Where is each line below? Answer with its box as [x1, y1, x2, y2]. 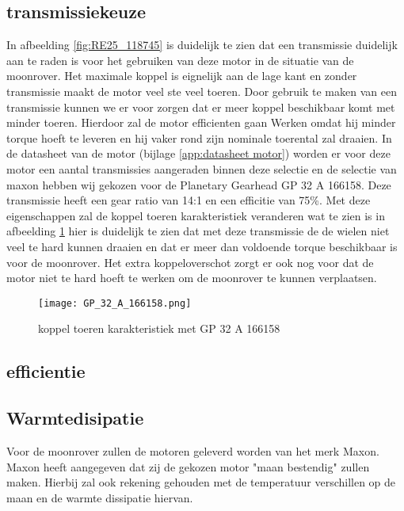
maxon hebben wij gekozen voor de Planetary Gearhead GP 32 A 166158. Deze [6, 176, 391, 193]
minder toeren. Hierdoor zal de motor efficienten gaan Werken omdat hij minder [6, 114, 396, 131]
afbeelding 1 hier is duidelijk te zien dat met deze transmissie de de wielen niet [6, 223, 390, 239]
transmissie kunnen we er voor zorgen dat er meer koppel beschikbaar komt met [6, 98, 395, 115]
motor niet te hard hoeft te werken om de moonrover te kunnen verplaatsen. [6, 269, 377, 286]
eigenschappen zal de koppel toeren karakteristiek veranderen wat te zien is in [6, 207, 385, 223]
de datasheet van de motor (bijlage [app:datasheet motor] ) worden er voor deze [6, 145, 391, 162]
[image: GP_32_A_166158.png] [38, 297, 192, 309]
